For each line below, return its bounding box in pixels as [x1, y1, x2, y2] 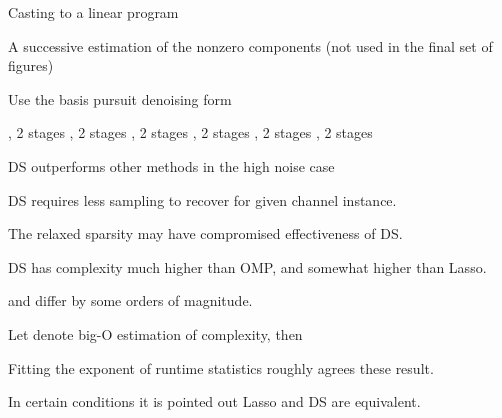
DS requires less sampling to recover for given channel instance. [8, 189, 397, 210]
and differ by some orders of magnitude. [8, 290, 253, 311]
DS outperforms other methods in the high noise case [8, 155, 335, 176]
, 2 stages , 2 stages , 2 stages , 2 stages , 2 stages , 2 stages [8, 122, 373, 143]
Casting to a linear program [8, 2, 179, 22]
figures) [8, 55, 54, 76]
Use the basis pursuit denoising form [8, 88, 232, 109]
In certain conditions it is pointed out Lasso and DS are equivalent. [8, 391, 421, 412]
